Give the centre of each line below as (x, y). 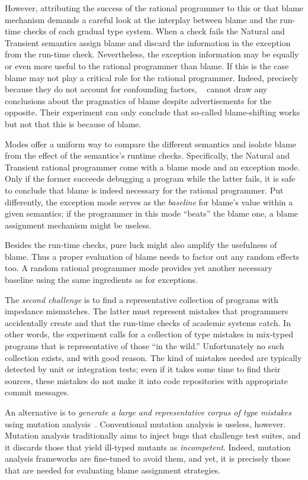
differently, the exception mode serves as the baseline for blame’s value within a (149, 202)
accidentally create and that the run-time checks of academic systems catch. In (148, 322)
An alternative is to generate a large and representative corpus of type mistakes (148, 412)
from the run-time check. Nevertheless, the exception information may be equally (152, 54)
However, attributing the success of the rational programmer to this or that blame (154, 8)
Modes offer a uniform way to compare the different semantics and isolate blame (150, 144)
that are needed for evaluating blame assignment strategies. (113, 470)
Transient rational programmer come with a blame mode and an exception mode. (153, 167)
